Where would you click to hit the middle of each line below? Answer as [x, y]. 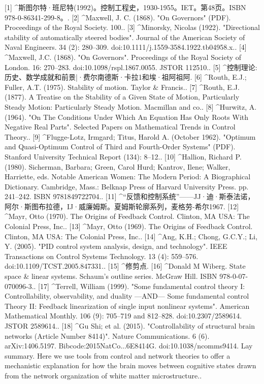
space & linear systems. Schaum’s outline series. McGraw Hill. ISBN [111, 276]
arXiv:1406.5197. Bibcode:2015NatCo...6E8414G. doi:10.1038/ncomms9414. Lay [129, 346]
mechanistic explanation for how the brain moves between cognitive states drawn [130, 365]
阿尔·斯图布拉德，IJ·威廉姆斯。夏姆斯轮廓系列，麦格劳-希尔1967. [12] [122, 206]
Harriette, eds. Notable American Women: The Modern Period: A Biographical [128, 177]
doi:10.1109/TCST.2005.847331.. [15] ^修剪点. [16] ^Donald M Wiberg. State [125, 266]
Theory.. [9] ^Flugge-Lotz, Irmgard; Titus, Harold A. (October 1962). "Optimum [130, 136]
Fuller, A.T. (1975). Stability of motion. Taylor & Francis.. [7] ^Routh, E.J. [122, 87]
